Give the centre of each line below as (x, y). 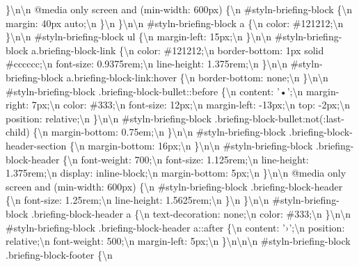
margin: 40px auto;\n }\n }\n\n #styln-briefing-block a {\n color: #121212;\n (175, 23)
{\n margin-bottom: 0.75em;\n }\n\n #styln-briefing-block (159, 132)
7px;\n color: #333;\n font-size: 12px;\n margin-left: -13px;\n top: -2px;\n (191, 105)
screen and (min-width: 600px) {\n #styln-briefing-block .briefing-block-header (174, 186)
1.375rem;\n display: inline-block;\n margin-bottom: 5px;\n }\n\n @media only (176, 173)
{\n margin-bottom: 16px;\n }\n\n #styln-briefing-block (191, 145)
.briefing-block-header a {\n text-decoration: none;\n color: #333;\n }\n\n (191, 213)
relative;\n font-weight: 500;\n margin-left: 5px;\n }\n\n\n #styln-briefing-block (178, 241)
